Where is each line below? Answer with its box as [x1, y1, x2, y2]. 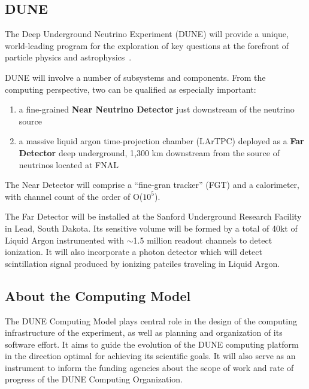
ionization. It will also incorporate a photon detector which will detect [5, 245, 262, 258]
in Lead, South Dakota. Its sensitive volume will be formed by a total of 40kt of [5, 221, 298, 234]
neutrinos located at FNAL [19, 158, 119, 171]
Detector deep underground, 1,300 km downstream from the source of [19, 146, 280, 159]
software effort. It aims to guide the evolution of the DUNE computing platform [5, 338, 299, 350]
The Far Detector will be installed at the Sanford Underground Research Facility [5, 210, 302, 223]
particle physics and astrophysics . [5, 51, 132, 63]
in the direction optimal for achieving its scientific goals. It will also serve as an [5, 350, 296, 362]
